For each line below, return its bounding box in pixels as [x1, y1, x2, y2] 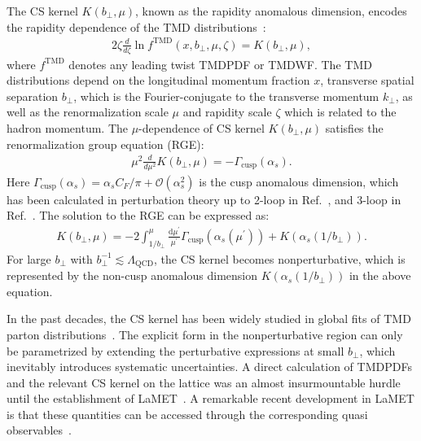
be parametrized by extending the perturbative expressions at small [7, 342, 344, 359]
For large [7, 250, 51, 267]
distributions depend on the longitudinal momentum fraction [7, 72, 310, 89]
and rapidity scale [182, 103, 272, 120]
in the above [349, 267, 411, 284]
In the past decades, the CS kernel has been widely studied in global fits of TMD [7, 310, 411, 327]
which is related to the [284, 103, 397, 120]
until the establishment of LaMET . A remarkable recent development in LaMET [7, 390, 414, 407]
